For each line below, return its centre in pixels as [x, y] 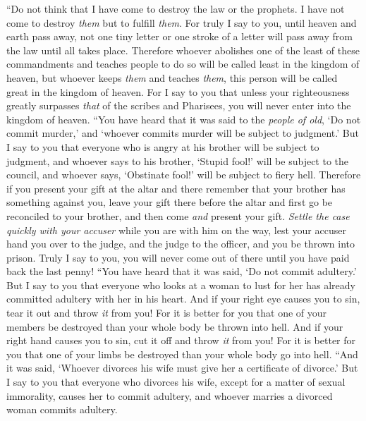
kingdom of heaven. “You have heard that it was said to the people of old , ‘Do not [184, 119]
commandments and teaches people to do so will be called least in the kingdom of [183, 64]
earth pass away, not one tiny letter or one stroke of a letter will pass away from [179, 36]
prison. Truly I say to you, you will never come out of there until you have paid [178, 257]
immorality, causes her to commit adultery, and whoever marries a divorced [170, 395]
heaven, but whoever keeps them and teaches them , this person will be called [172, 77]
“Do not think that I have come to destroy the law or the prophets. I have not [176, 8]
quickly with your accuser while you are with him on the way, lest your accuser [176, 230]
